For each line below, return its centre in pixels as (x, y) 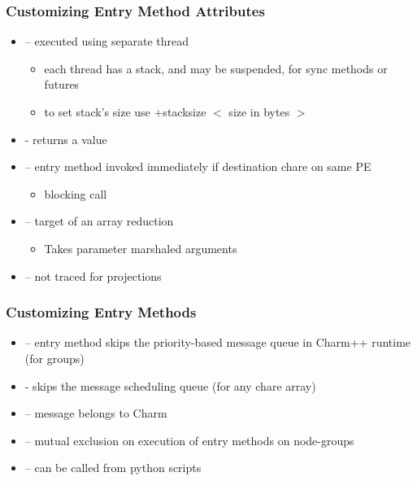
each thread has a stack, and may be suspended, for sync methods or (216, 68)
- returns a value (66, 139)
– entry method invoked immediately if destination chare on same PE (198, 166)
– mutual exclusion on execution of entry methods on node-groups (189, 440)
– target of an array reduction (99, 221)
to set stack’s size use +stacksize (125, 112)
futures (62, 84)
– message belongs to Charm (96, 413)
